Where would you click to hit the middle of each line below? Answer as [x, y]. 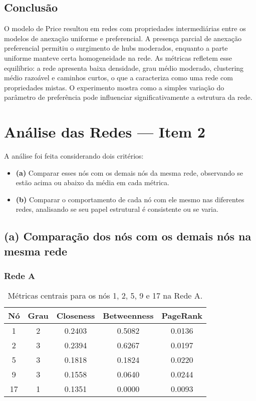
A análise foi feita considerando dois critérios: [74, 156]
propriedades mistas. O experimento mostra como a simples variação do [114, 87]
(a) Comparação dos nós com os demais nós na [128, 236]
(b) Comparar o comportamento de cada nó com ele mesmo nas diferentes [130, 199]
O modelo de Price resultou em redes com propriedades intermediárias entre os [125, 28]
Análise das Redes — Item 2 [105, 132]
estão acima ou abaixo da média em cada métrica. [92, 182]
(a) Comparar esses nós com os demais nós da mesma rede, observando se [130, 172]
